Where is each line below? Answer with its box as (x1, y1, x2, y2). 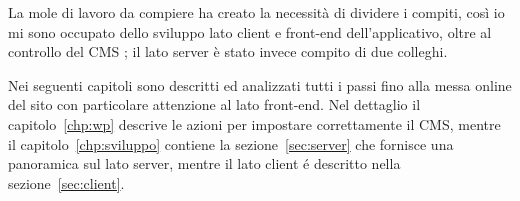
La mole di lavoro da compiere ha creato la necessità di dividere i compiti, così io (8, 2, 505, 22)
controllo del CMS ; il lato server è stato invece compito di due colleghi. (8, 41, 448, 62)
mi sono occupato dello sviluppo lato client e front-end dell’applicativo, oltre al (8, 21, 492, 42)
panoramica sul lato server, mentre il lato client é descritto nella (8, 153, 401, 174)
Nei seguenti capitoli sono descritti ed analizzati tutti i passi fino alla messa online (8, 74, 512, 95)
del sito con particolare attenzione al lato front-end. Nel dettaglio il (8, 94, 421, 115)
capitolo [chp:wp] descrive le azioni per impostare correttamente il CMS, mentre (8, 113, 501, 134)
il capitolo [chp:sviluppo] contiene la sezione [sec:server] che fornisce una (8, 133, 454, 154)
